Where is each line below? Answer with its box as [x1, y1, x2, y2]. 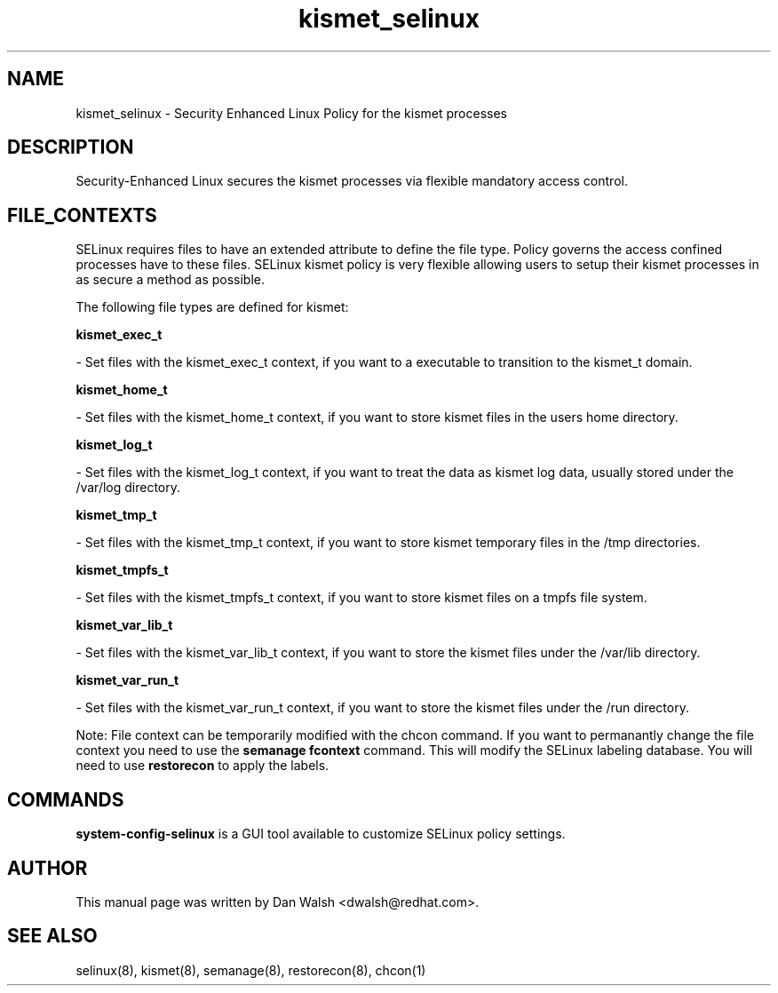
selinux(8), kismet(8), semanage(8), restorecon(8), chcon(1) [75, 962, 426, 978]
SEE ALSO [7, 925, 98, 948]
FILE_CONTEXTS [7, 203, 157, 226]
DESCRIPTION [7, 136, 134, 159]
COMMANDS [7, 788, 124, 811]
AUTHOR [7, 856, 88, 879]
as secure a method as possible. [75, 272, 266, 288]
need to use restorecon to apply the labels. [75, 758, 329, 774]
